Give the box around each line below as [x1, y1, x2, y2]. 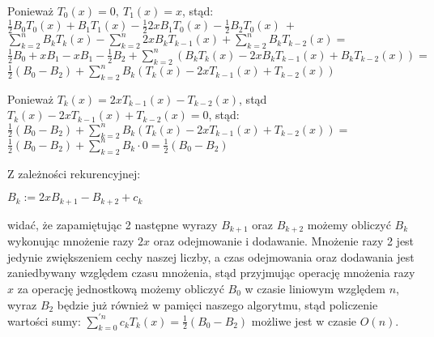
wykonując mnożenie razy [7, 232, 134, 250]
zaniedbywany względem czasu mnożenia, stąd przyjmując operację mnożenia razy [7, 264, 415, 281]
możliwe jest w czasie [251, 312, 357, 329]
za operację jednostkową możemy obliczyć [17, 279, 224, 296]
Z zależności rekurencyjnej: [7, 164, 141, 181]
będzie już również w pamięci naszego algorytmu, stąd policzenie [57, 296, 378, 313]
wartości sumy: [7, 312, 81, 329]
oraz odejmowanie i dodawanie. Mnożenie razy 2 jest [153, 232, 415, 250]
